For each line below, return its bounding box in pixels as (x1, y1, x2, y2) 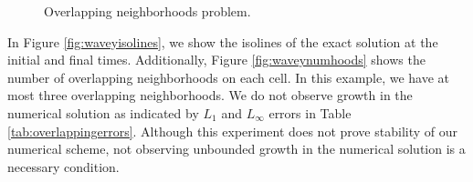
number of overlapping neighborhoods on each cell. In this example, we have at (7, 67, 450, 86)
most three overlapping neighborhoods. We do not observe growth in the (7, 86, 413, 105)
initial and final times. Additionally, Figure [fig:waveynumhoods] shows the (7, 50, 426, 69)
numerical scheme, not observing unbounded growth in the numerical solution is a (7, 139, 466, 158)
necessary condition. (7, 157, 120, 176)
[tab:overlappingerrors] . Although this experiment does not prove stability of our (7, 121, 457, 140)
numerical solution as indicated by (7, 103, 199, 122)
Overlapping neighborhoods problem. (44, 2, 251, 20)
